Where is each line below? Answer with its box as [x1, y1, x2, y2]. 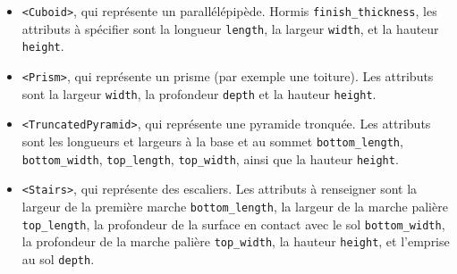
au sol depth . [21, 249, 95, 268]
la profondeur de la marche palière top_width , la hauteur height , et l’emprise [21, 232, 450, 251]
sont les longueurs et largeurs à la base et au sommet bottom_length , [21, 131, 403, 150]
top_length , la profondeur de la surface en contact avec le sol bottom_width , [21, 214, 445, 233]
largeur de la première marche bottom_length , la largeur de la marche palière [21, 196, 448, 215]
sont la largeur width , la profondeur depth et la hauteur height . [21, 84, 377, 103]
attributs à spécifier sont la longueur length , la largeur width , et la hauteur [21, 19, 439, 37]
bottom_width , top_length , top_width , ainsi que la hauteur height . [21, 149, 399, 168]
